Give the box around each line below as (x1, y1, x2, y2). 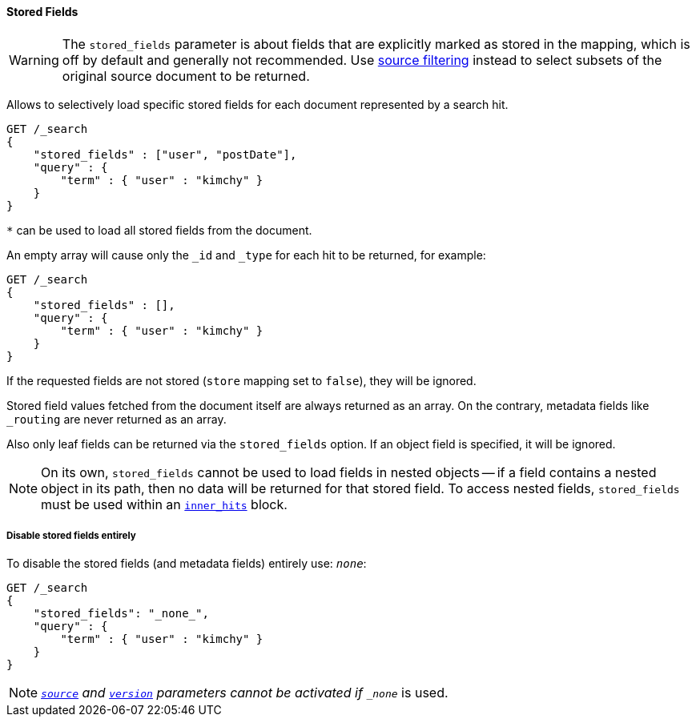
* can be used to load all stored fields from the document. (6, 223, 312, 237)
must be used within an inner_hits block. (41, 496, 288, 512)
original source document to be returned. (62, 67, 310, 84)
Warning (9, 51, 59, 68)
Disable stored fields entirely (6, 530, 136, 541)
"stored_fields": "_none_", (33, 607, 209, 621)
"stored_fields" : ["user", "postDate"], (33, 147, 297, 161)
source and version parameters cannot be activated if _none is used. (41, 685, 449, 701)
